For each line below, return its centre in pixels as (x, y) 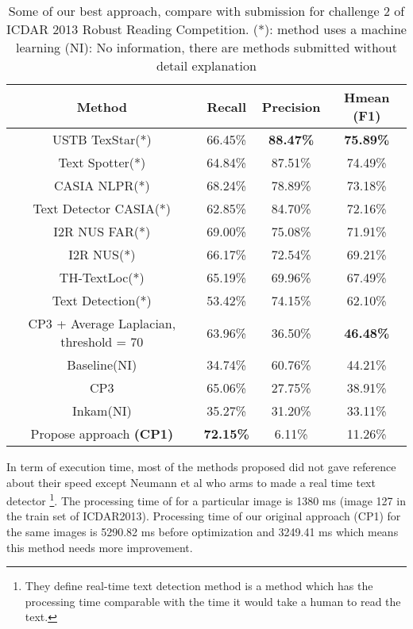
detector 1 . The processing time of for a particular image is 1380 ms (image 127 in (206, 499)
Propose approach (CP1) (102, 433)
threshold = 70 (102, 341)
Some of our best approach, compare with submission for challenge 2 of (206, 11)
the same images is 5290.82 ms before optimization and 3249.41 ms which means (203, 532)
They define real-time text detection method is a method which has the (199, 586)
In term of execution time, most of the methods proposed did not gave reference (201, 466)
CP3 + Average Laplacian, (102, 323)
